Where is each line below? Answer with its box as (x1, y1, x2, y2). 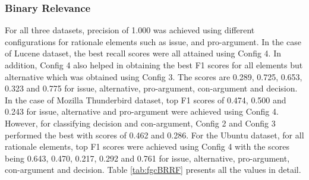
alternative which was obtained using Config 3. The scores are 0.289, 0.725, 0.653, (5, 70, 302, 83)
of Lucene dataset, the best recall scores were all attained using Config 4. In (5, 47, 281, 59)
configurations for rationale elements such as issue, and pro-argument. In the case (5, 35, 301, 48)
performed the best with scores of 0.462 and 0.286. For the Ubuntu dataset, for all (5, 128, 304, 141)
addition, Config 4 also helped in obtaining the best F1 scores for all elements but (5, 59, 303, 71)
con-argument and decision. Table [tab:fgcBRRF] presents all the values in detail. (5, 163, 301, 176)
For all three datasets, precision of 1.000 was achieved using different (5, 24, 255, 36)
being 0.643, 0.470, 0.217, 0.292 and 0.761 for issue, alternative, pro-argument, (5, 151, 290, 164)
